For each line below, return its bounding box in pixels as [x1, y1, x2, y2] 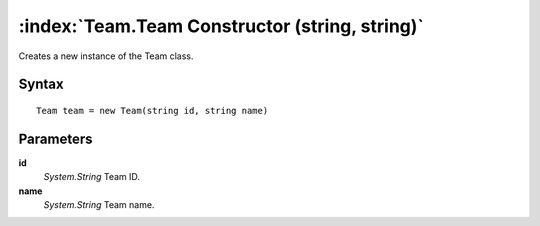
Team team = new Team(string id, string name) [36, 105, 269, 116]
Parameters [18, 130, 93, 147]
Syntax [18, 76, 64, 93]
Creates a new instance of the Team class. [18, 50, 194, 62]
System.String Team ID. [43, 171, 140, 183]
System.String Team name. [43, 199, 155, 211]
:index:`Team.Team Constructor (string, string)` [18, 15, 425, 37]
